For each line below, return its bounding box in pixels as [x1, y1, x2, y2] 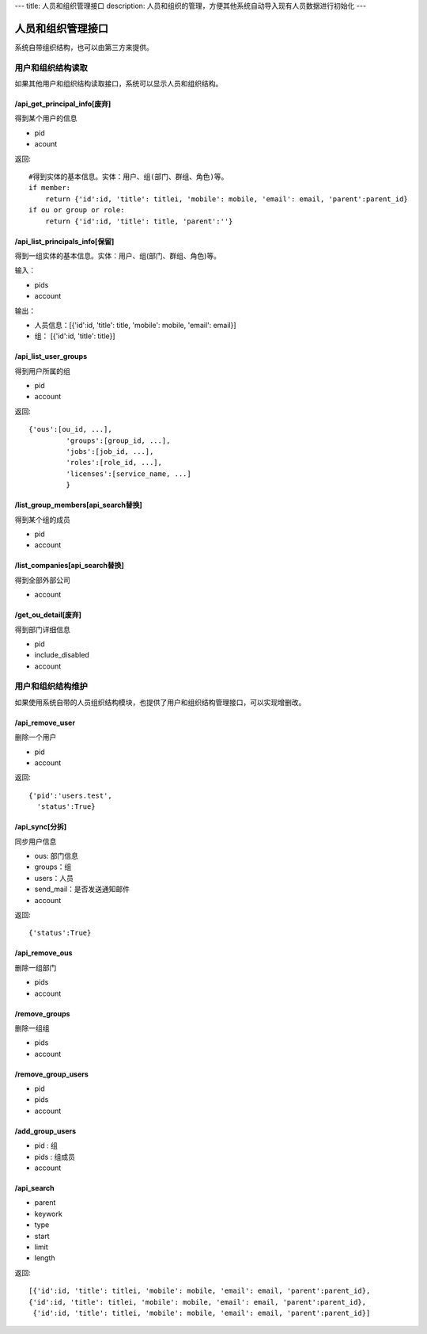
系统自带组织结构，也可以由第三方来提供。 [14, 42, 153, 51]
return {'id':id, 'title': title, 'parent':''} [44, 216, 233, 226]
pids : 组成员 [34, 1152, 75, 1161]
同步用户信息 [14, 837, 57, 846]
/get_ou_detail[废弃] [14, 610, 82, 619]
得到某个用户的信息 [14, 113, 77, 123]
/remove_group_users [14, 1069, 89, 1079]
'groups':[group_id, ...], [66, 436, 171, 445]
